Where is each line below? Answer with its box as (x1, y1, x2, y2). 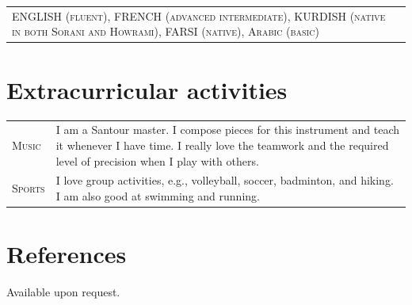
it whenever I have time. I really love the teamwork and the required (55, 136, 389, 153)
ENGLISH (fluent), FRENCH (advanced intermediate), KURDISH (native (12, 7, 386, 24)
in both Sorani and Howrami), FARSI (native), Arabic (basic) (12, 23, 319, 40)
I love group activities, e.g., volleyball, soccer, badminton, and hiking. (55, 172, 394, 189)
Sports (12, 180, 45, 196)
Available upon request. (6, 284, 120, 300)
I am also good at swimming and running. (55, 187, 260, 204)
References (6, 238, 127, 270)
